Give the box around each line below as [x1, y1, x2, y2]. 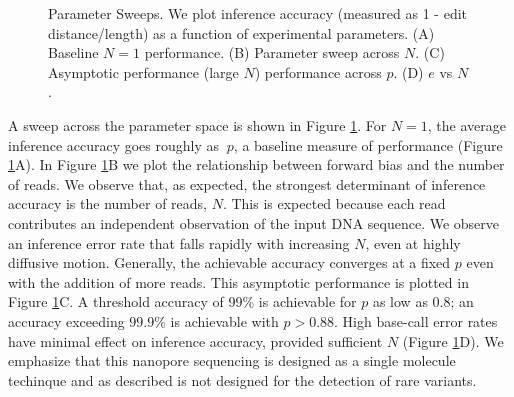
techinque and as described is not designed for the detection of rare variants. [8, 369, 477, 390]
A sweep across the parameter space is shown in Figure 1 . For [8, 114, 387, 135]
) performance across [254, 61, 382, 82]
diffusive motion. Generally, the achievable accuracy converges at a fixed [8, 252, 451, 273]
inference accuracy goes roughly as [8, 134, 220, 155]
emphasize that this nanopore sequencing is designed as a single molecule [8, 350, 456, 371]
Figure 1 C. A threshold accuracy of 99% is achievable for [8, 291, 357, 312]
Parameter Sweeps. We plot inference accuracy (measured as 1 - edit [48, 3, 468, 23]
